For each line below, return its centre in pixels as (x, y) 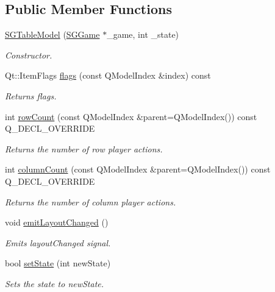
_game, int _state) (143, 34)
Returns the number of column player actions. (91, 201)
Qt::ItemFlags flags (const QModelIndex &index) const (108, 75)
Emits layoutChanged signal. (58, 242)
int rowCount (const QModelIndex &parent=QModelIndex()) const (131, 116)
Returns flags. (31, 95)
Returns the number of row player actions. (84, 148)
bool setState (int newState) (58, 263)
